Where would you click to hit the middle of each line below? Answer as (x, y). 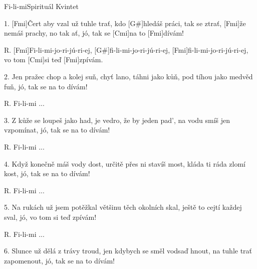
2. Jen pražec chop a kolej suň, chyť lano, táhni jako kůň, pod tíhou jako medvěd (128, 76)
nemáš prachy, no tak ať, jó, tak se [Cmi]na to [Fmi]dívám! (94, 33)
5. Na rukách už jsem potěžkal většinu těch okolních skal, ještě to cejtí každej (123, 207)
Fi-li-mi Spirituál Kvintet (41, 6)
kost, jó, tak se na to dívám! (47, 173)
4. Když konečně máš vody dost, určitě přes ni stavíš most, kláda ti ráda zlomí (125, 163)
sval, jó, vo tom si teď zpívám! (50, 217)
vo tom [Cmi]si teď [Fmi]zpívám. (54, 59)
